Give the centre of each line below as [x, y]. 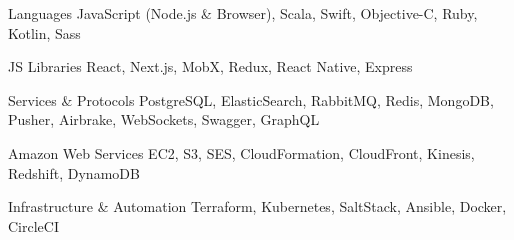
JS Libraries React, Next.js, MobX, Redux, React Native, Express [210, 66]
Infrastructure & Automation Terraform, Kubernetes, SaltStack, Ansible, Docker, [257, 206]
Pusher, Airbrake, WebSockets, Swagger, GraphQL [164, 119]
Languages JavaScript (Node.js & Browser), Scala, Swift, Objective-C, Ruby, [243, 13]
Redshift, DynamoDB [74, 172]
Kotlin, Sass [44, 32]
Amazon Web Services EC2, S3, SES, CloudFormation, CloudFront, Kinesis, [241, 152]
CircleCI [33, 225]
